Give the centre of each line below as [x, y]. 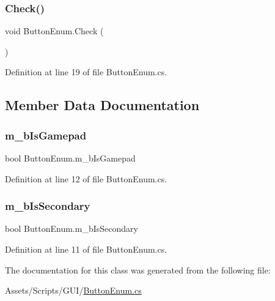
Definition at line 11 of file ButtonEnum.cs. [86, 249]
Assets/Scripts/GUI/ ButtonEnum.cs [73, 290]
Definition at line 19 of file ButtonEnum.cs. [86, 72]
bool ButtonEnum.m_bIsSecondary [71, 229]
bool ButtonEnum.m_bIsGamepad [70, 158]
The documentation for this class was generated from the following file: [138, 269]
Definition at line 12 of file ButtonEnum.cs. [86, 178]
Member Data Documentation [102, 105]
